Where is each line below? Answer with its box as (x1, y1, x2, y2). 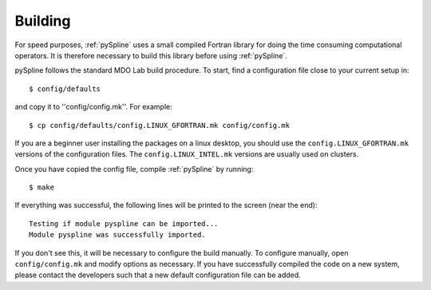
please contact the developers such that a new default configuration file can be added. (14, 270, 301, 280)
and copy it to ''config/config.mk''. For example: (14, 102, 172, 112)
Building (14, 12, 71, 30)
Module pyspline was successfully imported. (29, 230, 207, 240)
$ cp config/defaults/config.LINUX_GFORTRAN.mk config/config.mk (29, 121, 291, 129)
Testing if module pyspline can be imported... (29, 219, 219, 228)
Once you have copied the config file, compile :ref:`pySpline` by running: (14, 164, 254, 173)
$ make (29, 183, 55, 192)
